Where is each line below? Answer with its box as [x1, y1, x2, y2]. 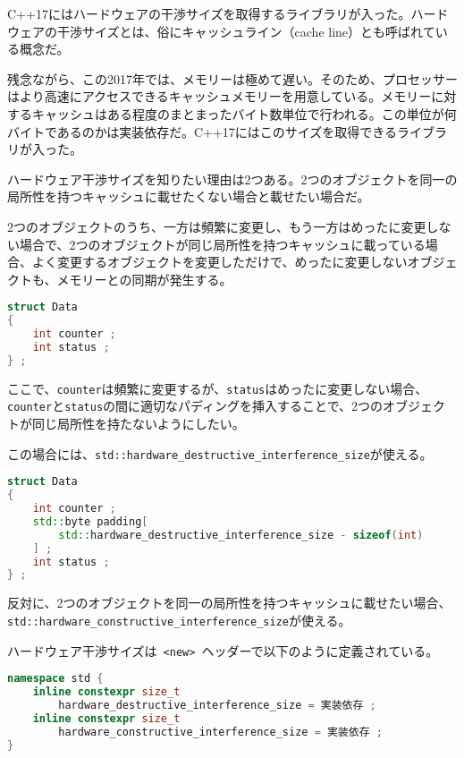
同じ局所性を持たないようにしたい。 [31, 414, 245, 432]
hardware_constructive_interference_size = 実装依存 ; [58, 725, 383, 738]
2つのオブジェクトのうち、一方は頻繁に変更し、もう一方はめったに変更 [7, 217, 426, 235]
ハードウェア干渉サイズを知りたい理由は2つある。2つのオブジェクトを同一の [7, 169, 458, 188]
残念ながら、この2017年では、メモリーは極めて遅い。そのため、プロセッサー [7, 69, 458, 88]
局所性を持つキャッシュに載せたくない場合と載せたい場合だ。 [7, 187, 370, 206]
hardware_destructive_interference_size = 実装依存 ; [58, 698, 376, 711]
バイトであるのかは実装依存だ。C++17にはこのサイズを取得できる [7, 122, 398, 141]
